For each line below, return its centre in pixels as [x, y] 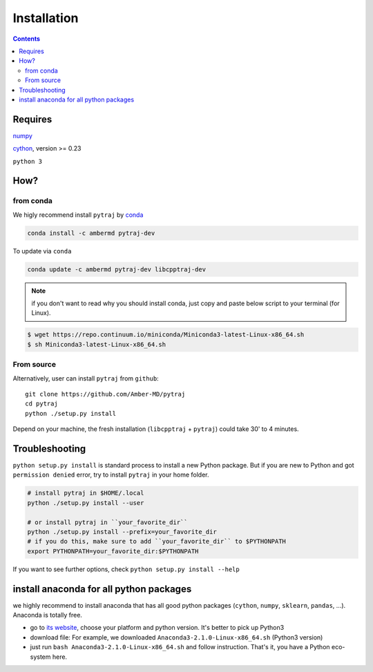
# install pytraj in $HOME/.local [86, 493]
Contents [27, 39]
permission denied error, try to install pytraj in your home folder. [111, 475]
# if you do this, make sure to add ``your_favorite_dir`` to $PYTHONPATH [157, 541]
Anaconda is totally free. [48, 615]
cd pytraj [41, 404]
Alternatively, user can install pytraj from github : [86, 378]
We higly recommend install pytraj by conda [78, 215]
